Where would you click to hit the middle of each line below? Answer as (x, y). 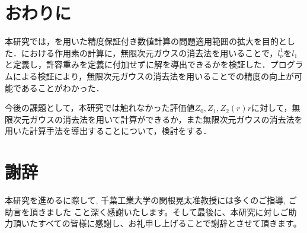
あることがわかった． (63, 87)
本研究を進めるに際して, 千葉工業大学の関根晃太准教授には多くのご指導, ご (151, 200)
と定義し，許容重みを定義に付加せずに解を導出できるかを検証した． (137, 64)
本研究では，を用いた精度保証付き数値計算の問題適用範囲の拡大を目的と (146, 41)
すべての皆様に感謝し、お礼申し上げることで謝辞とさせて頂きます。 (170, 223)
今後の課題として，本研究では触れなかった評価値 (100, 108)
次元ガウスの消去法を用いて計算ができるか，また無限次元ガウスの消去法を (158, 119)
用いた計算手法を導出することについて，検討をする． (108, 131)
